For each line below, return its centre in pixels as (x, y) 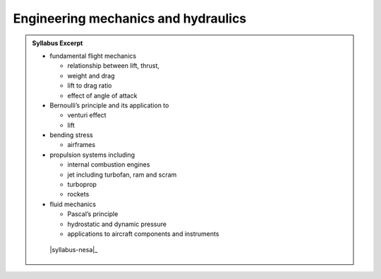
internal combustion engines (109, 165)
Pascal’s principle (93, 214)
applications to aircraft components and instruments (143, 234)
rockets (78, 194)
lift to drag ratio (90, 85)
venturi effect (87, 115)
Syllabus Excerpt (58, 43)
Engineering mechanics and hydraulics (130, 18)
